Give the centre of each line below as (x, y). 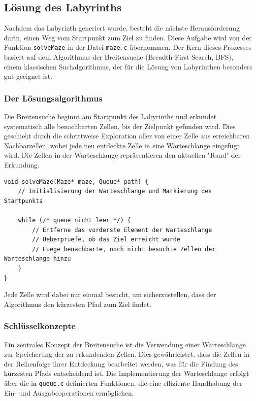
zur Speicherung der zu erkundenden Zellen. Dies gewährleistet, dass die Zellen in (127, 354)
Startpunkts (23, 201)
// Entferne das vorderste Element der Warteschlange (122, 230)
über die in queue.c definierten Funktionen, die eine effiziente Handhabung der (123, 383)
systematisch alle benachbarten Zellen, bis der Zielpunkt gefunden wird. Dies (120, 126)
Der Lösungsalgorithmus (53, 98)
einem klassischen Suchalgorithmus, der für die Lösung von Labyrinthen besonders (128, 66)
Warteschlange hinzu (38, 259)
